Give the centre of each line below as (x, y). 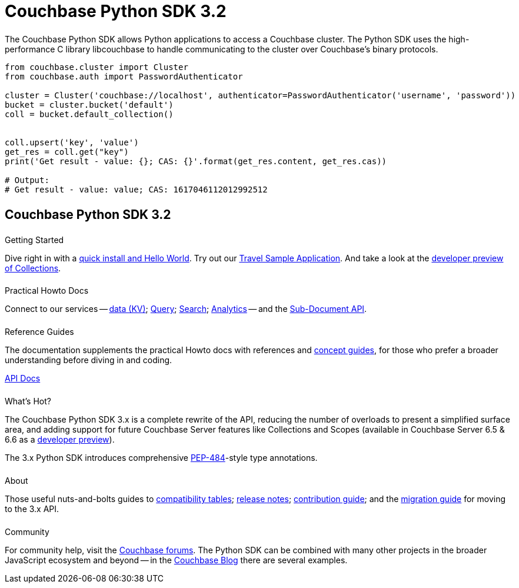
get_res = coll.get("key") (67, 152)
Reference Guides (39, 332)
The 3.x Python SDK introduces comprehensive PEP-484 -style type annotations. (161, 458)
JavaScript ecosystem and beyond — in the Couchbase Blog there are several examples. (176, 560)
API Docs (23, 378)
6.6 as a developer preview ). (60, 440)
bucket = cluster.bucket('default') (89, 104)
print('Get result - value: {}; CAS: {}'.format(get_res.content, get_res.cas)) (196, 161)
